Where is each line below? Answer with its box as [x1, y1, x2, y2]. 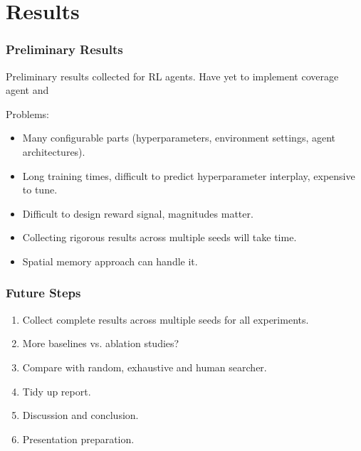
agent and [6, 83, 49, 97]
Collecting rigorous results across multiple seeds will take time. [22, 230, 297, 245]
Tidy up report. [22, 383, 91, 398]
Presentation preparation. [22, 431, 135, 446]
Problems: [6, 106, 49, 121]
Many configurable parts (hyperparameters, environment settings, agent [22, 130, 336, 145]
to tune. [22, 182, 58, 197]
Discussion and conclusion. [22, 408, 139, 423]
